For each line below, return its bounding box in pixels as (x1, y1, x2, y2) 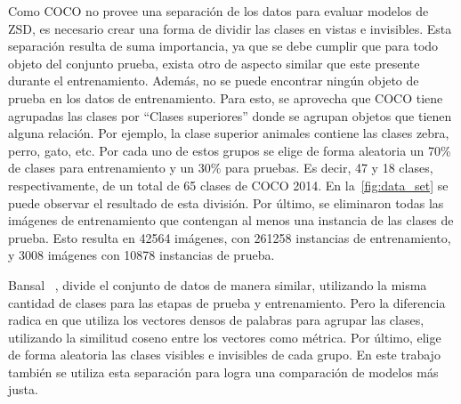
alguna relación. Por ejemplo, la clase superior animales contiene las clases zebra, (8, 124, 449, 142)
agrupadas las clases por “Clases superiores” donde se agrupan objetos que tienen (8, 106, 452, 125)
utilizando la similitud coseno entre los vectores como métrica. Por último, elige (8, 327, 441, 346)
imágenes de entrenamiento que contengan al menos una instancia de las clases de (8, 211, 454, 230)
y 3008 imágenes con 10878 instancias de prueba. (8, 246, 275, 264)
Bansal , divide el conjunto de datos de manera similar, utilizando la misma (8, 275, 427, 294)
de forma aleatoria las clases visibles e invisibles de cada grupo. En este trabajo (8, 345, 441, 364)
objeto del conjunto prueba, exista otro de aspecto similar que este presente (8, 53, 420, 72)
